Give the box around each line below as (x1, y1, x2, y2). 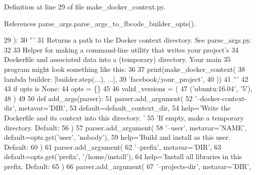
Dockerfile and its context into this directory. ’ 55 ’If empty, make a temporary (4, 112, 244, 122)
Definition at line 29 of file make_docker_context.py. (4, 1, 166, 11)
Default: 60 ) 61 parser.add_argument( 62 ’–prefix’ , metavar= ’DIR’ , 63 (4, 141, 221, 152)
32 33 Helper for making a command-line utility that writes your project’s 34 (4, 44, 239, 55)
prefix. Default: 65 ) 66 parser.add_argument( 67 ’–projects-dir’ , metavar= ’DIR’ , (4, 161, 251, 171)
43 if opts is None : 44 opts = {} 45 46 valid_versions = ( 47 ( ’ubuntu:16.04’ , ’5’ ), (4, 83, 253, 94)
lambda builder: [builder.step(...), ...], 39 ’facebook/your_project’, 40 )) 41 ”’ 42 (4, 73, 249, 84)
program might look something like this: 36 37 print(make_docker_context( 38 (4, 63, 245, 74)
